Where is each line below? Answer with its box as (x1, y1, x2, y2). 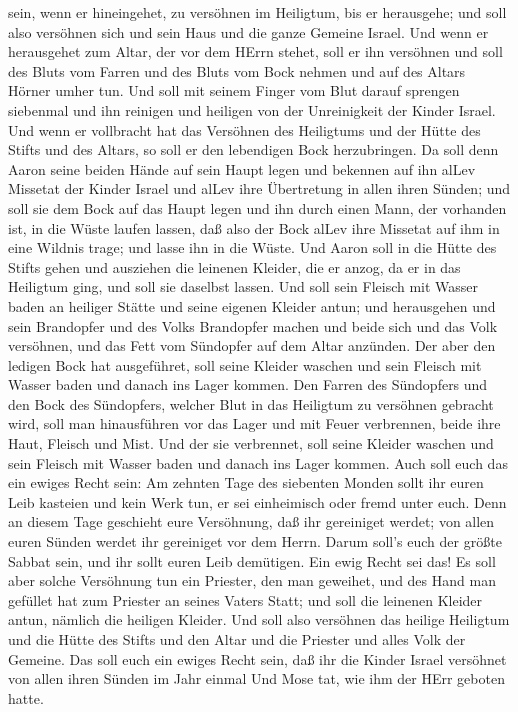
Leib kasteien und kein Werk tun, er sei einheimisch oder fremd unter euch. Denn (8, 491, 507, 512)
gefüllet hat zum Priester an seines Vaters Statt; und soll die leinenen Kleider (8, 589, 483, 610)
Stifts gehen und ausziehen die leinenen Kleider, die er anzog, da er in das (8, 256, 461, 277)
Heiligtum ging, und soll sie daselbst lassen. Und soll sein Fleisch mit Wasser (8, 276, 479, 297)
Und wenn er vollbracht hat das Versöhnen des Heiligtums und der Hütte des (8, 119, 481, 140)
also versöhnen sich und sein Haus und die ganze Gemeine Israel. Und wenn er (8, 21, 489, 42)
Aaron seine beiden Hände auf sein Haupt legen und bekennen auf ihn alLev (8, 158, 476, 179)
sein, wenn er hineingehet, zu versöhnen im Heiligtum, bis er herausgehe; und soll (8, 2, 507, 22)
